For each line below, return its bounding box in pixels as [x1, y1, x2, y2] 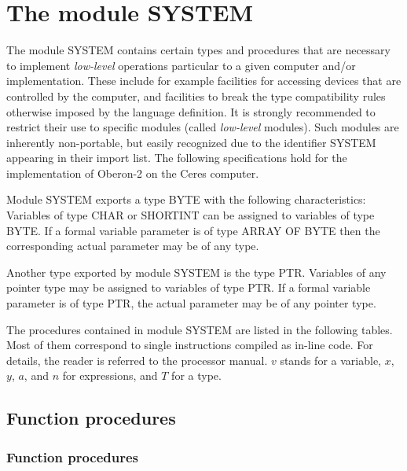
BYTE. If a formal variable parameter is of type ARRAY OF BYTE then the [6, 222, 380, 238]
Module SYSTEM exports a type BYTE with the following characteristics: [6, 191, 366, 208]
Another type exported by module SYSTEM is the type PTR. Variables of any [6, 263, 387, 280]
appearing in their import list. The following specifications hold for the [6, 149, 347, 166]
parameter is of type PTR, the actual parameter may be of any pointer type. [6, 295, 376, 311]
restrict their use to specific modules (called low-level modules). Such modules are [6, 119, 399, 135]
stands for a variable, [280, 351, 381, 368]
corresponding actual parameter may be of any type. [6, 237, 259, 254]
